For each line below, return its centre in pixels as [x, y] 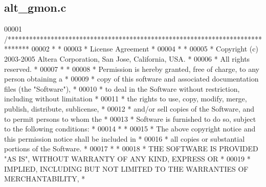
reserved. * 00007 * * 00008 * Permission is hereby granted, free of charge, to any [132, 69]
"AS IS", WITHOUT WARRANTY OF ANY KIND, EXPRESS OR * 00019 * [127, 158]
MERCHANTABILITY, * [45, 179]
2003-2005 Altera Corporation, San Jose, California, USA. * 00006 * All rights [127, 58]
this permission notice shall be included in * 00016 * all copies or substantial [125, 138]
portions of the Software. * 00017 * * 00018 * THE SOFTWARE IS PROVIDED [131, 149]
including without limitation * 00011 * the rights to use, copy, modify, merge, [126, 99]
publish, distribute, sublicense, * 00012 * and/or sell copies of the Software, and [129, 108]
